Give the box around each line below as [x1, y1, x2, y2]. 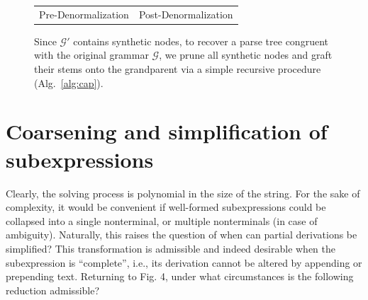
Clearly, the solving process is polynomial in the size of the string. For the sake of [6, 185, 360, 200]
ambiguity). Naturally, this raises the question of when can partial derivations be [6, 227, 357, 242]
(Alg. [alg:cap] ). [34, 75, 104, 90]
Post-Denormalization [138, 6, 233, 21]
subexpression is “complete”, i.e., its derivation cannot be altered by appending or [6, 255, 362, 270]
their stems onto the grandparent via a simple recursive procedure [34, 62, 321, 76]
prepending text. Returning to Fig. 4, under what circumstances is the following [6, 269, 354, 284]
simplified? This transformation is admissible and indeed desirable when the [6, 241, 336, 255]
